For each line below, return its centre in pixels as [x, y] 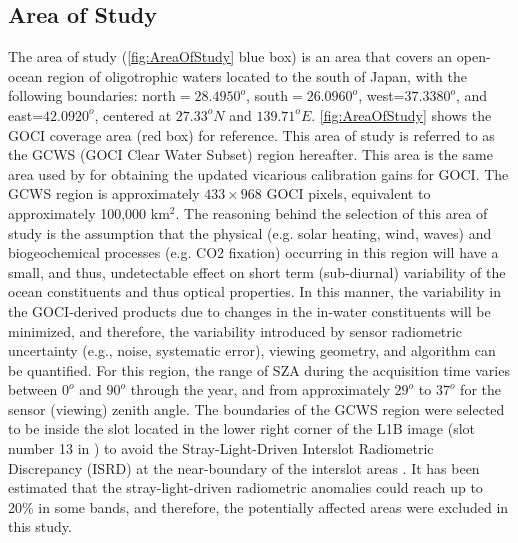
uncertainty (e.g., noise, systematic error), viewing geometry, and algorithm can [252, 350]
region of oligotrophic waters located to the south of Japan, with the [257, 75]
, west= [381, 95]
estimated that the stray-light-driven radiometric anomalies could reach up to [245, 487]
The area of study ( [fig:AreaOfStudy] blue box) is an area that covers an [230, 56]
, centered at [133, 114]
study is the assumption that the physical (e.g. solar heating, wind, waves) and [250, 232]
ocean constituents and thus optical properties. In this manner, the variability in [254, 291]
